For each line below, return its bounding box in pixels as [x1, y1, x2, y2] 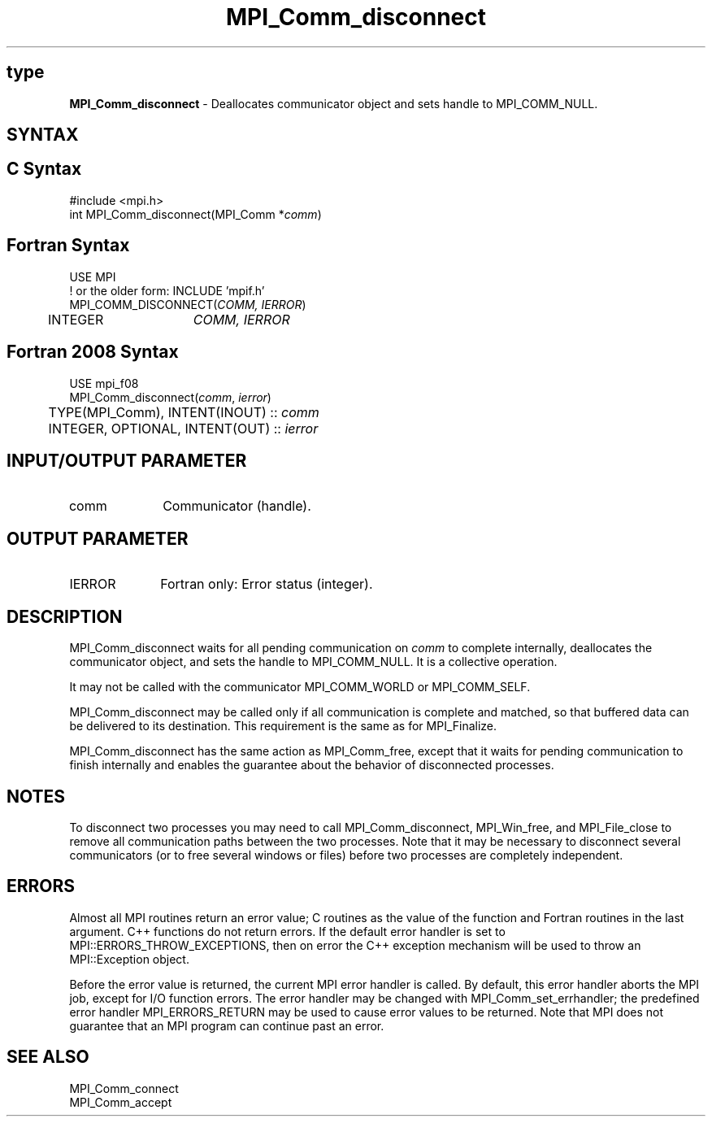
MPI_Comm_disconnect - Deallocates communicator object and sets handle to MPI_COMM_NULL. [69, 96, 598, 111]
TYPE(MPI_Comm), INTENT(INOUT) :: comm [48, 403, 319, 420]
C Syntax [7, 159, 82, 180]
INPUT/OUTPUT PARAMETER [7, 450, 247, 471]
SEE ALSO [7, 1047, 89, 1068]
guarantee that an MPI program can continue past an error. [69, 1018, 384, 1033]
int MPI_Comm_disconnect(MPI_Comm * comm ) [69, 207, 322, 221]
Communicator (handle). [163, 498, 311, 515]
